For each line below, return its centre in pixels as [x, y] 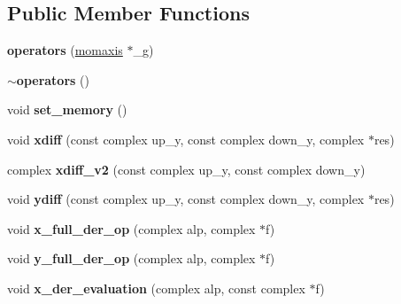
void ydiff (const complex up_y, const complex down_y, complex [186, 199]
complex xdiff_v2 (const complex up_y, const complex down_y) [186, 169]
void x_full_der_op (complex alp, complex [131, 228]
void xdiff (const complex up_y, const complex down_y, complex [186, 139]
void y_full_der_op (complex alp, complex [131, 258]
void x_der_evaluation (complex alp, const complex [156, 288]
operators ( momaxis [65, 50]
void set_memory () [67, 109]
